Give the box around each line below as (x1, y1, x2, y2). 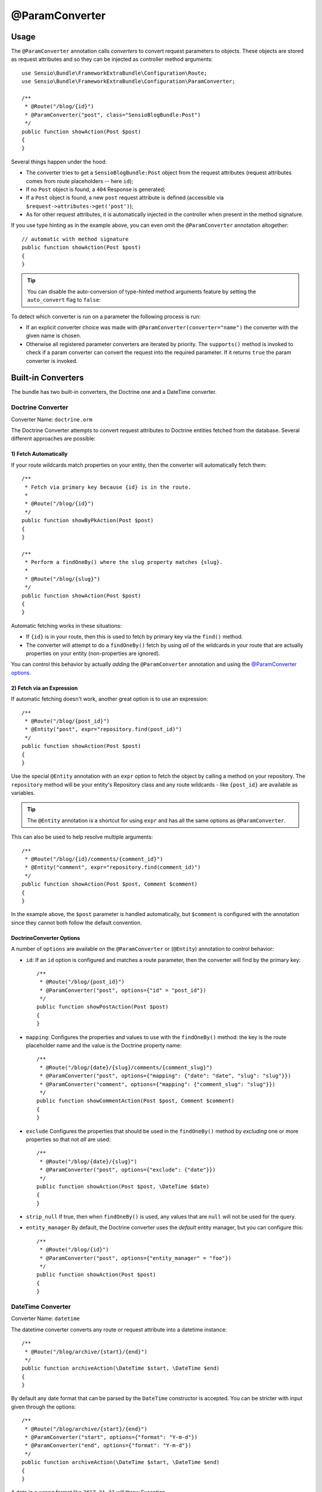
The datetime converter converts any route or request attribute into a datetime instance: (11, 1325, 227, 1333)
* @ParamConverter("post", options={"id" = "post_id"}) (39, 987, 207, 994)
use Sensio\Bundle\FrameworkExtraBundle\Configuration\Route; (21, 69, 208, 76)
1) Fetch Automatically (11, 451, 68, 458)
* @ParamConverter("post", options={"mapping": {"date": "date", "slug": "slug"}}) (39, 1072, 292, 1080)
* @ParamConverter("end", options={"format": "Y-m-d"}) (24, 1442, 192, 1449)
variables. (11, 790, 35, 797)
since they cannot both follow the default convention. (11, 919, 143, 926)
